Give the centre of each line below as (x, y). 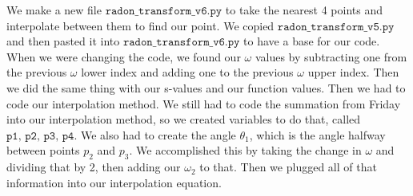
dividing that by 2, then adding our (94, 167)
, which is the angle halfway (317, 134)
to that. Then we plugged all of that (288, 167)
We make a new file (54, 10)
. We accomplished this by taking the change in (245, 150)
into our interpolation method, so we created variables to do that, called (184, 119)
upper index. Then (353, 72)
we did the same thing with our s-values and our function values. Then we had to (206, 87)
